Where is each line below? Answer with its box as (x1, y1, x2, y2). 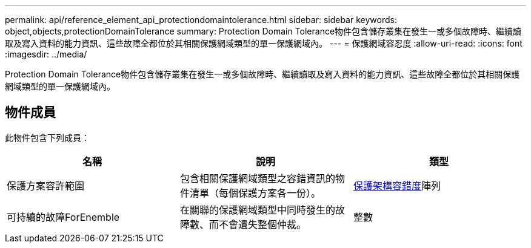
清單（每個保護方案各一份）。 (189, 186, 321, 199)
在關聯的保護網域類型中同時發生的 (179, 203, 335, 216)
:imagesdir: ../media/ (5, 49, 87, 59)
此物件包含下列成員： (5, 132, 90, 143)
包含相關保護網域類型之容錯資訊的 (179, 172, 335, 184)
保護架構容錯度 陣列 (353, 179, 441, 192)
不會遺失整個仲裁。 (218, 218, 306, 230)
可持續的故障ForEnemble (7, 210, 120, 223)
